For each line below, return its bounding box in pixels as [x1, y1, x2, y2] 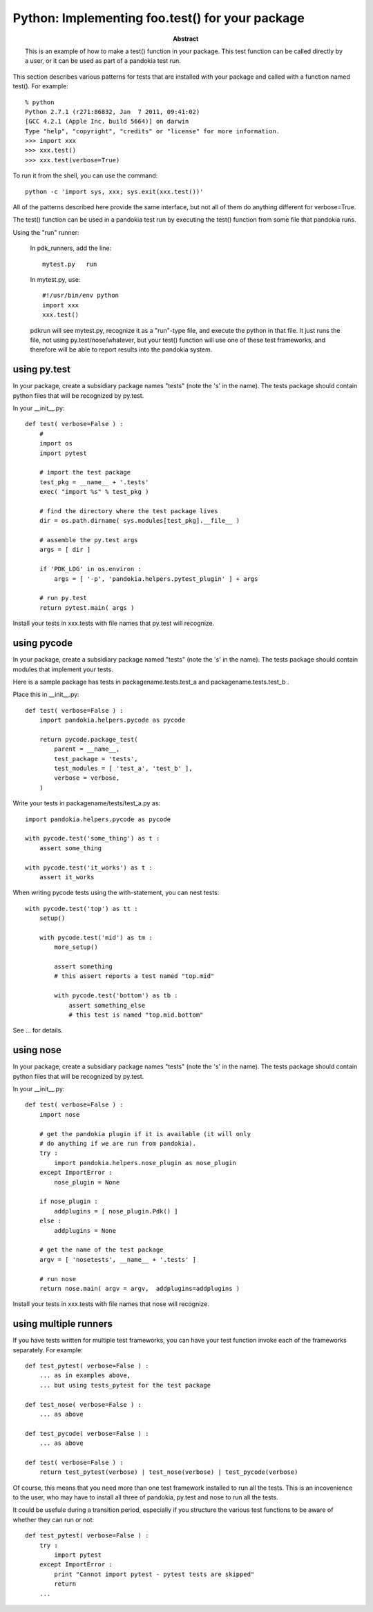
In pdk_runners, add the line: [30, 244, 112, 252]
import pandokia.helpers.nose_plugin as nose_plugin [54, 1159, 236, 1167]
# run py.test [39, 594, 88, 602]
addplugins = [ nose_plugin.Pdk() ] [54, 1207, 179, 1215]
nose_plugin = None [54, 1178, 120, 1186]
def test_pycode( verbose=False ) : [25, 1430, 149, 1437]
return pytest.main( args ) [39, 604, 135, 611]
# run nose [39, 1275, 77, 1283]
